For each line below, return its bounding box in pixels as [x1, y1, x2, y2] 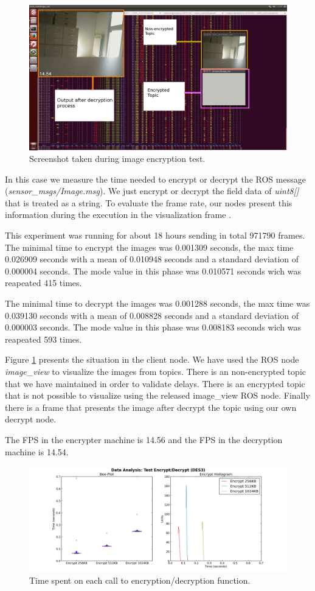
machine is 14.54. [5, 445, 69, 458]
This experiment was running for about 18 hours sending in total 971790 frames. [5, 229, 305, 242]
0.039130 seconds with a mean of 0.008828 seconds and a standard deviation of [5, 309, 299, 321]
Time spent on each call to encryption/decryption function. [29, 573, 251, 586]
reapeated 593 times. [5, 332, 82, 345]
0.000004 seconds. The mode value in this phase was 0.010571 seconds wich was [5, 264, 302, 277]
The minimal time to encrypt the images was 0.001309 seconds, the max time [5, 240, 294, 253]
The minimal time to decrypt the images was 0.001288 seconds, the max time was [5, 297, 310, 310]
